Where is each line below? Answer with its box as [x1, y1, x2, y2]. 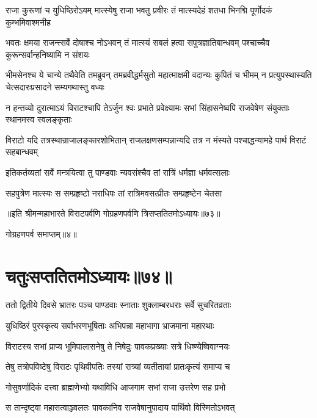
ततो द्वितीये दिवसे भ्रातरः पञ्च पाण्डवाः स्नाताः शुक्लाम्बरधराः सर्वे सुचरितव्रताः [5, 298, 231, 311]
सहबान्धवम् [5, 145, 38, 158]
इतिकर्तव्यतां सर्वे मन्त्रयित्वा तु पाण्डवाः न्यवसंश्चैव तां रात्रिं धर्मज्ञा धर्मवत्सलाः [5, 165, 230, 178]
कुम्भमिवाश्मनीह [5, 15, 51, 28]
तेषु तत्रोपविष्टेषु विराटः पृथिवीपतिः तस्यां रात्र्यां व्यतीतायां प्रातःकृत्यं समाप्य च [5, 360, 230, 373]
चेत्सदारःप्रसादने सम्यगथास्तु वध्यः [5, 80, 104, 93]
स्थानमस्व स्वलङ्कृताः [5, 113, 72, 126]
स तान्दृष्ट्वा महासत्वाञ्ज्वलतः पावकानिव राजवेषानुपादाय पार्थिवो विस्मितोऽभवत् [5, 401, 235, 414]
